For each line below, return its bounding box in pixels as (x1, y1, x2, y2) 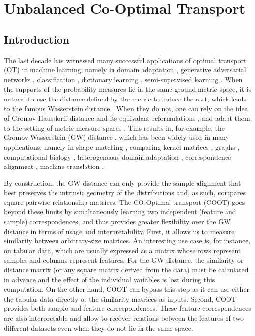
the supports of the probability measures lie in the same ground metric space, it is (4, 84, 252, 94)
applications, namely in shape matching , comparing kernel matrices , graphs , (4, 141, 240, 152)
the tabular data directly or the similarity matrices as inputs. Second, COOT (4, 293, 237, 303)
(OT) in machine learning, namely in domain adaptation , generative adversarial (4, 65, 246, 75)
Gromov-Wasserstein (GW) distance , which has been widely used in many (4, 132, 229, 142)
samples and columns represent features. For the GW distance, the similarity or (4, 255, 244, 265)
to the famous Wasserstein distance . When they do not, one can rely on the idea (4, 103, 248, 113)
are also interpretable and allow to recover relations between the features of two (4, 313, 244, 323)
